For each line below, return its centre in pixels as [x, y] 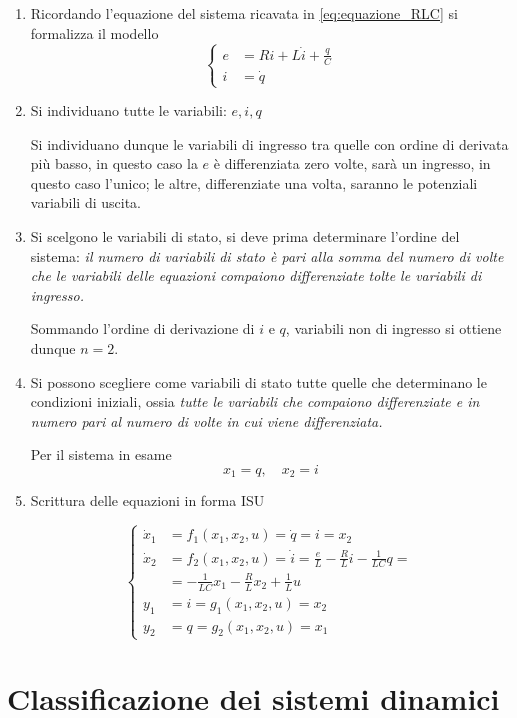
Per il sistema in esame [101, 454]
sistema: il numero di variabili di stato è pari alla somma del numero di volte [267, 255]
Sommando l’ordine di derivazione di [142, 328]
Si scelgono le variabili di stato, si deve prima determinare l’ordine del [245, 236]
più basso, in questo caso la [114, 163]
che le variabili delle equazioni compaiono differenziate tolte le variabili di [256, 275]
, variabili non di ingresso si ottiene [393, 328]
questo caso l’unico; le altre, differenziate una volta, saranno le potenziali [254, 182]
